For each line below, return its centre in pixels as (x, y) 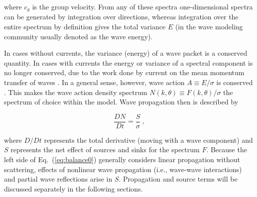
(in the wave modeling (209, 27)
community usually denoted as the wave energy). (78, 36)
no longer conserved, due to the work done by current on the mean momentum (124, 72)
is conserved (235, 82)
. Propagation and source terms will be (178, 179)
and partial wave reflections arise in (58, 179)
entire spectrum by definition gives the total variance (85, 27)
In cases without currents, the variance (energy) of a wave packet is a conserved (126, 53)
